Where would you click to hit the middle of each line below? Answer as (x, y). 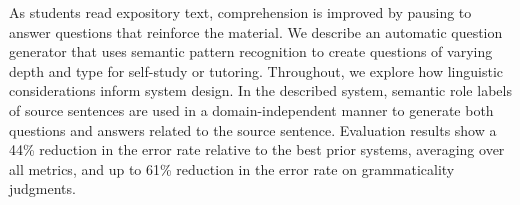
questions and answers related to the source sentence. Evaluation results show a (253, 129)
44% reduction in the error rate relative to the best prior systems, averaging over (257, 149)
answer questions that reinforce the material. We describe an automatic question (256, 31)
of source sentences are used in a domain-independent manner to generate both (251, 109)
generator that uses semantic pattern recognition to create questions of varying (251, 51)
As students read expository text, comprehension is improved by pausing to (240, 12)
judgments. (42, 188)
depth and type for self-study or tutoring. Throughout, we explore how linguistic (256, 70)
